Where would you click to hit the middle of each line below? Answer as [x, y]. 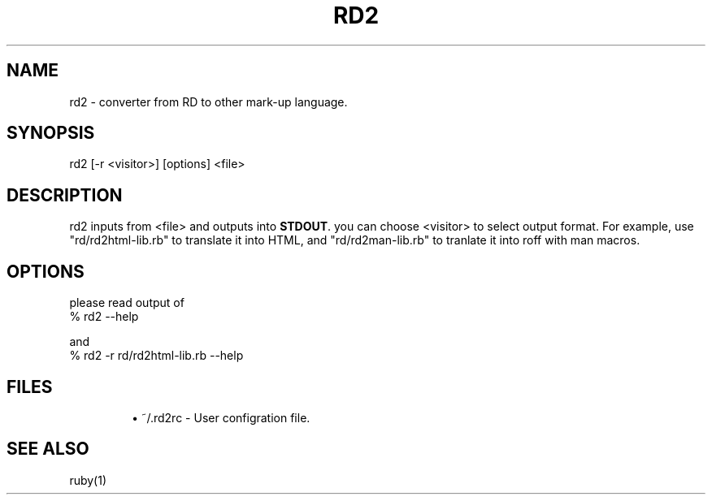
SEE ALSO [48, 449]
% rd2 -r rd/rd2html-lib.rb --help [156, 356]
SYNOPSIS [51, 133]
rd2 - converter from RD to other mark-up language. [208, 101]
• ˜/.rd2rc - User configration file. [221, 417]
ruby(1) [88, 480]
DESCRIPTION [65, 195]
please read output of [127, 303]
